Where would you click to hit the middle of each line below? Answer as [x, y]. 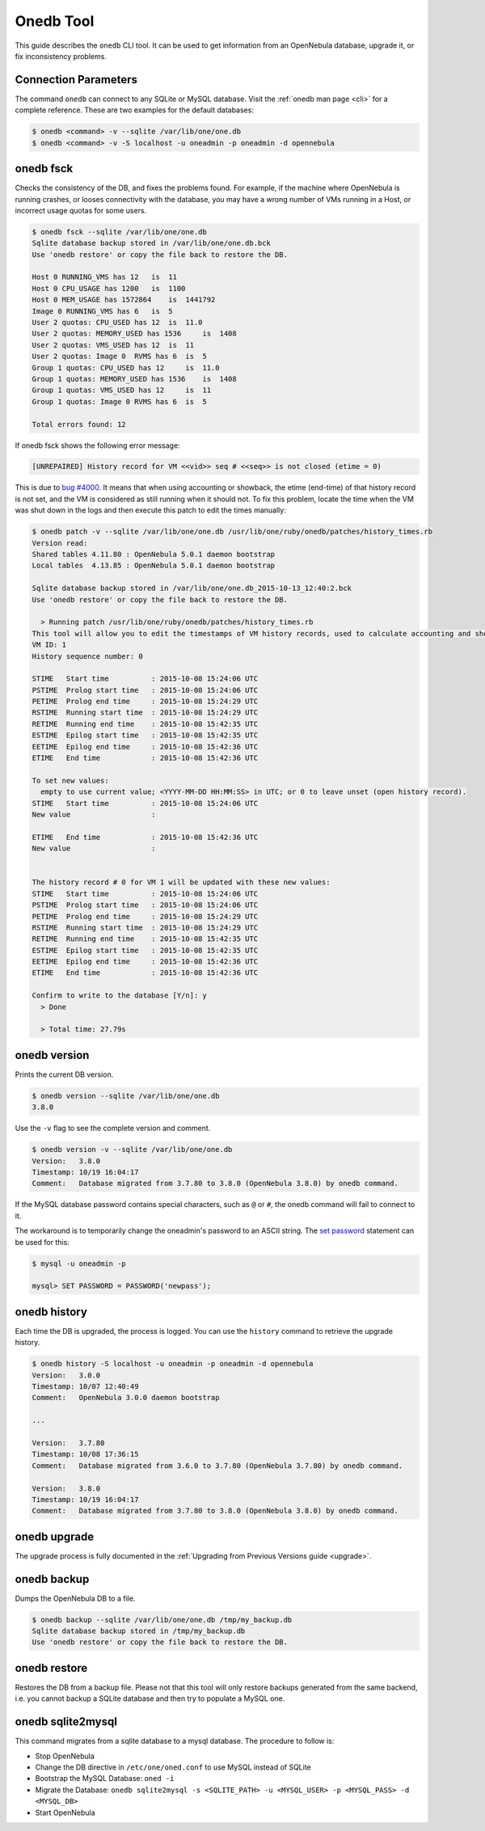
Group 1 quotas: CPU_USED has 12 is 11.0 [126, 367]
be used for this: [42, 1242]
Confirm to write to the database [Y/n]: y [120, 996]
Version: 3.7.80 [68, 1443]
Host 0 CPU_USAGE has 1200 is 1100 [109, 288]
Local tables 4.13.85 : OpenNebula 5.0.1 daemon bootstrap [154, 565]
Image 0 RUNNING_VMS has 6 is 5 [102, 311]
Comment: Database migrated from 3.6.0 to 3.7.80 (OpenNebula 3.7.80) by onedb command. [217, 1466]
